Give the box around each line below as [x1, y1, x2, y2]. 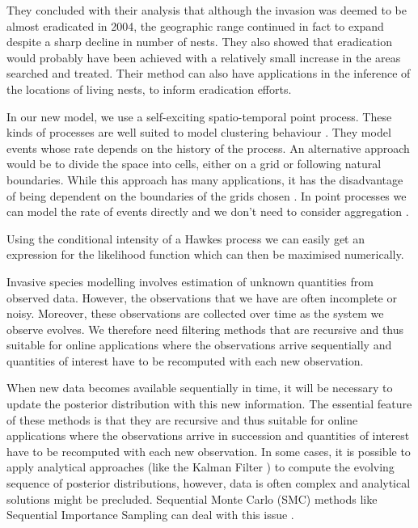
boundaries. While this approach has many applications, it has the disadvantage [6, 171, 403, 188]
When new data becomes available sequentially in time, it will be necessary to [6, 379, 393, 396]
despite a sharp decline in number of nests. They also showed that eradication [6, 33, 392, 50]
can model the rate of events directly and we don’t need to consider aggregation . [6, 203, 409, 220]
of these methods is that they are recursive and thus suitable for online [6, 411, 358, 428]
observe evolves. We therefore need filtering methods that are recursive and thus [6, 320, 404, 337]
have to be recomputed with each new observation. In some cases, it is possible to [6, 442, 411, 459]
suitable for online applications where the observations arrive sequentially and [6, 336, 392, 353]
